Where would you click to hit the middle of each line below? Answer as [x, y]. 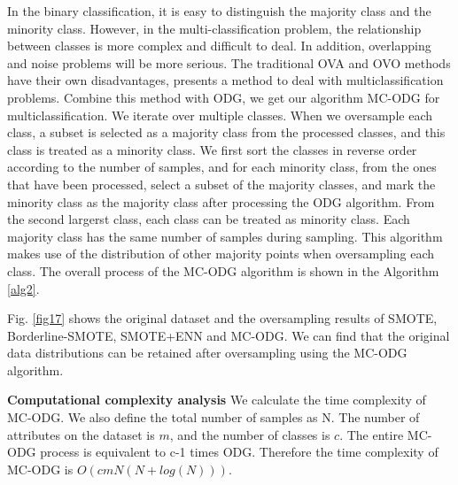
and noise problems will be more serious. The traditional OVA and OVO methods [229, 62]
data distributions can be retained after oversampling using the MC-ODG [207, 353]
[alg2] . [23, 288]
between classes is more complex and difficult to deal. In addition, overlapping [219, 46]
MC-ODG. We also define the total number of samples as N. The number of [213, 417]
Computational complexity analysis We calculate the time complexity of [217, 400]
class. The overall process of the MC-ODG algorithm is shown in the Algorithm [223, 270]
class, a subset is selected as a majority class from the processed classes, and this [226, 132]
